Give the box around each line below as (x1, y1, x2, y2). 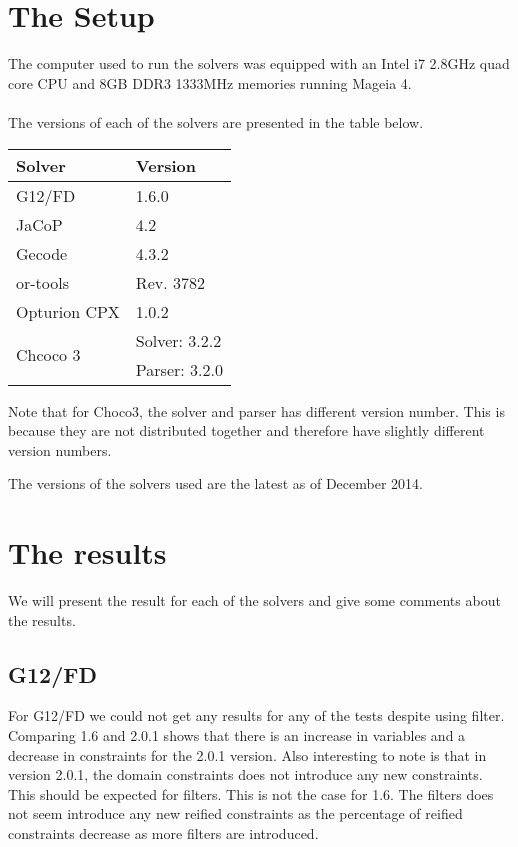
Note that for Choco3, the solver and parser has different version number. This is (8, 400, 505, 421)
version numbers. (8, 439, 112, 460)
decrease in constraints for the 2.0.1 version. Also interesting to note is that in (8, 744, 487, 765)
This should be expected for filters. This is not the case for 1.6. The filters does (8, 783, 494, 804)
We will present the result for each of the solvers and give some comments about (8, 590, 501, 610)
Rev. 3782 (135, 270, 205, 294)
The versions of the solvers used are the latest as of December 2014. (8, 473, 423, 494)
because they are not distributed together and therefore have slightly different (8, 420, 485, 441)
